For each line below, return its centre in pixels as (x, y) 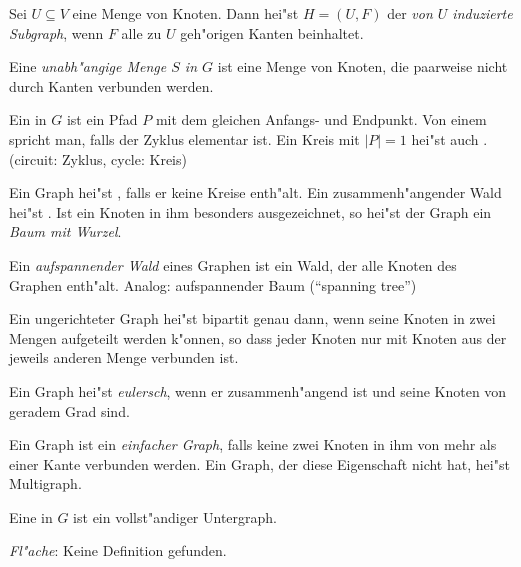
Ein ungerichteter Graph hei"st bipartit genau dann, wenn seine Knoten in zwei (252, 318)
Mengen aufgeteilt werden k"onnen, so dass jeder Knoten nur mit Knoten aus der (258, 337)
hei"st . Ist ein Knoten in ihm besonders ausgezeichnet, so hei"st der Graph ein (250, 211)
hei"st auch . (449, 138)
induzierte (482, 13)
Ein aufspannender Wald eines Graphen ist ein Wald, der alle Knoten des (233, 264)
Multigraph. (45, 483)
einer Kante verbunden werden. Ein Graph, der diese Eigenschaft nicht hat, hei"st (259, 463)
